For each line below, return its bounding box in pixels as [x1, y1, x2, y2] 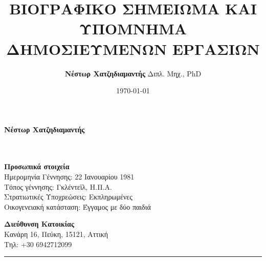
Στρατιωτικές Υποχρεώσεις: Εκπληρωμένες [4, 191, 132, 202]
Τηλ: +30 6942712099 [4, 238, 72, 249]
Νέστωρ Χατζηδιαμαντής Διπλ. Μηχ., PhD [64, 68, 202, 78]
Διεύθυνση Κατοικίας [4, 218, 74, 229]
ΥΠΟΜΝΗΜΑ [79, 18, 187, 39]
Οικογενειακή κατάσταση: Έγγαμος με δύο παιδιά [4, 201, 151, 212]
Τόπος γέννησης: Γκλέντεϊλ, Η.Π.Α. [4, 181, 112, 192]
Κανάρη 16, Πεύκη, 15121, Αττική [4, 229, 108, 239]
